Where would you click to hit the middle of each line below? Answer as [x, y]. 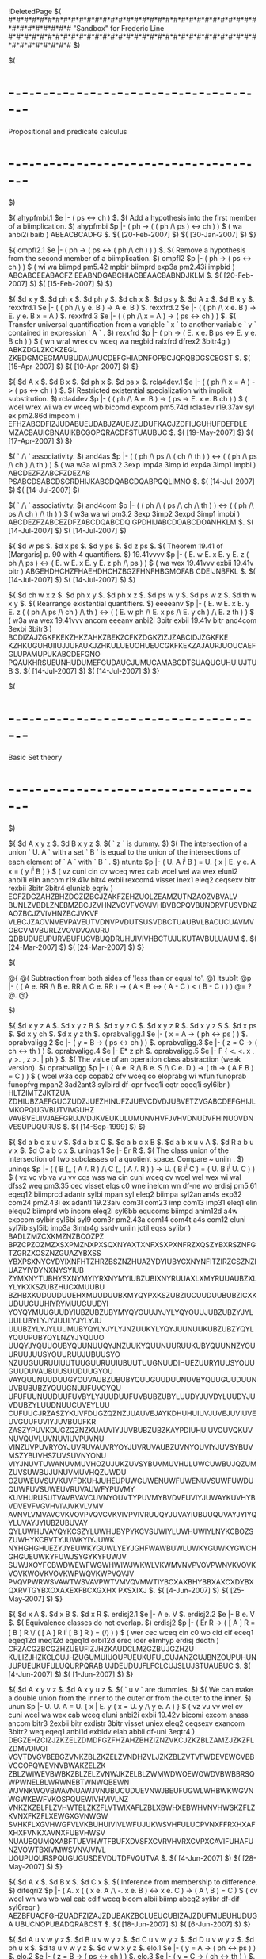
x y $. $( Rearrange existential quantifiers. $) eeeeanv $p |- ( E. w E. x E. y [129, 603]
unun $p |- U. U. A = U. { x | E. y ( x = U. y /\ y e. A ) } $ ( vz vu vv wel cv [125, 1707]
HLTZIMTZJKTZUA [39, 1093]
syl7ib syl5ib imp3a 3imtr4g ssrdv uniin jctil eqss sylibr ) [100, 1227]
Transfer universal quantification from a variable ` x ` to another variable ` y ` [133, 324]
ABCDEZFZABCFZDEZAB [49, 473]
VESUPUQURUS [35, 1127]
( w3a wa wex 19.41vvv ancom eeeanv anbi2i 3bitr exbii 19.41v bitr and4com [133, 620]
